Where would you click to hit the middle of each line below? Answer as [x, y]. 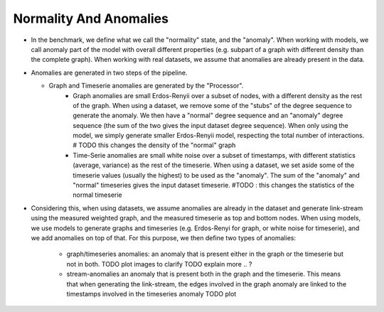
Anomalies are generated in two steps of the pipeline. [109, 72]
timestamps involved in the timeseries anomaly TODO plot [151, 294]
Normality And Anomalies [91, 18]
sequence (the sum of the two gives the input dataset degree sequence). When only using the [210, 125]
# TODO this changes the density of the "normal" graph [154, 145]
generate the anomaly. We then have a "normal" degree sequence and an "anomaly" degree [208, 115]
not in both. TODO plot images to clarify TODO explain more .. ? [159, 264]
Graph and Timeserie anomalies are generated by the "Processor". [146, 86]
